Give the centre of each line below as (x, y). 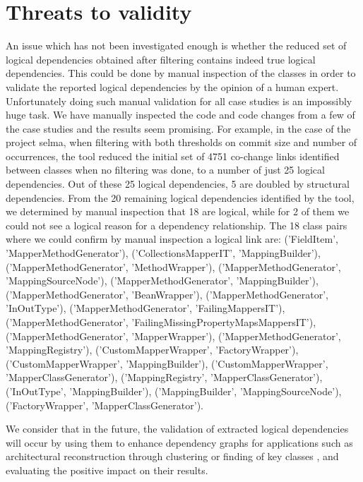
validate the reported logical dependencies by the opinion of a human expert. (172, 86)
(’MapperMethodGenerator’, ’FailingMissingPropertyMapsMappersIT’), (161, 322)
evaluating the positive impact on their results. (107, 470)
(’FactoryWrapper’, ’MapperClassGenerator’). (105, 405)
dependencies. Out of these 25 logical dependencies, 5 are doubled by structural (178, 184)
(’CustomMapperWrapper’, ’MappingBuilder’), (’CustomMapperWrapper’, (167, 363)
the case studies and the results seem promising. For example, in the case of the (178, 128)
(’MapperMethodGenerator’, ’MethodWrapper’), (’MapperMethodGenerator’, (173, 266)
